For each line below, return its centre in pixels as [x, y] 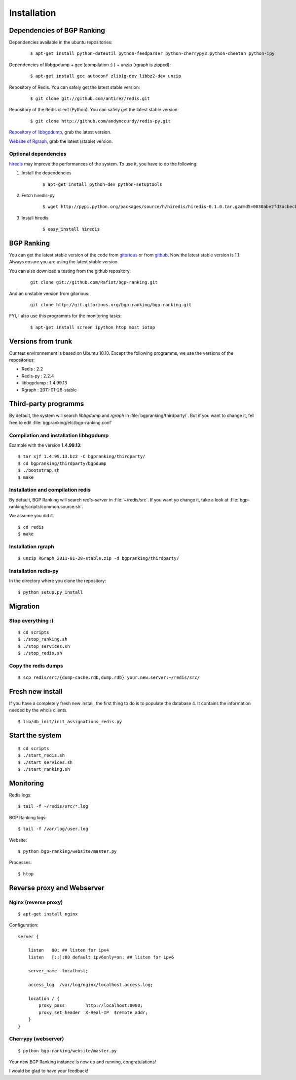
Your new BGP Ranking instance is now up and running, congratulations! [83, 1062]
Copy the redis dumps [36, 665]
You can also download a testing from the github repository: [70, 271]
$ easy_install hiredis [71, 229]
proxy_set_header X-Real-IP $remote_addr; [93, 1012]
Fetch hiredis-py [38, 195]
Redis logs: [20, 795]
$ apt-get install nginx [48, 914]
